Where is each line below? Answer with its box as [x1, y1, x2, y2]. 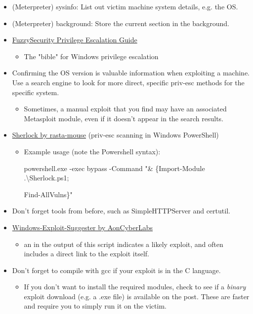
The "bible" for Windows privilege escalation [24, 51, 159, 61]
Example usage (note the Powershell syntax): [24, 146, 161, 156]
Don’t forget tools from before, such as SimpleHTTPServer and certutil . [12, 206, 230, 216]
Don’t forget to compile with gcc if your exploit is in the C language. [12, 265, 221, 275]
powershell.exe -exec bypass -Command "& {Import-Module [24, 163, 205, 173]
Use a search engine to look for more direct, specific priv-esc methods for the [12, 77, 245, 87]
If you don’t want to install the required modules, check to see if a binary [24, 281, 246, 292]
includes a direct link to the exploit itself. [24, 248, 149, 259]
